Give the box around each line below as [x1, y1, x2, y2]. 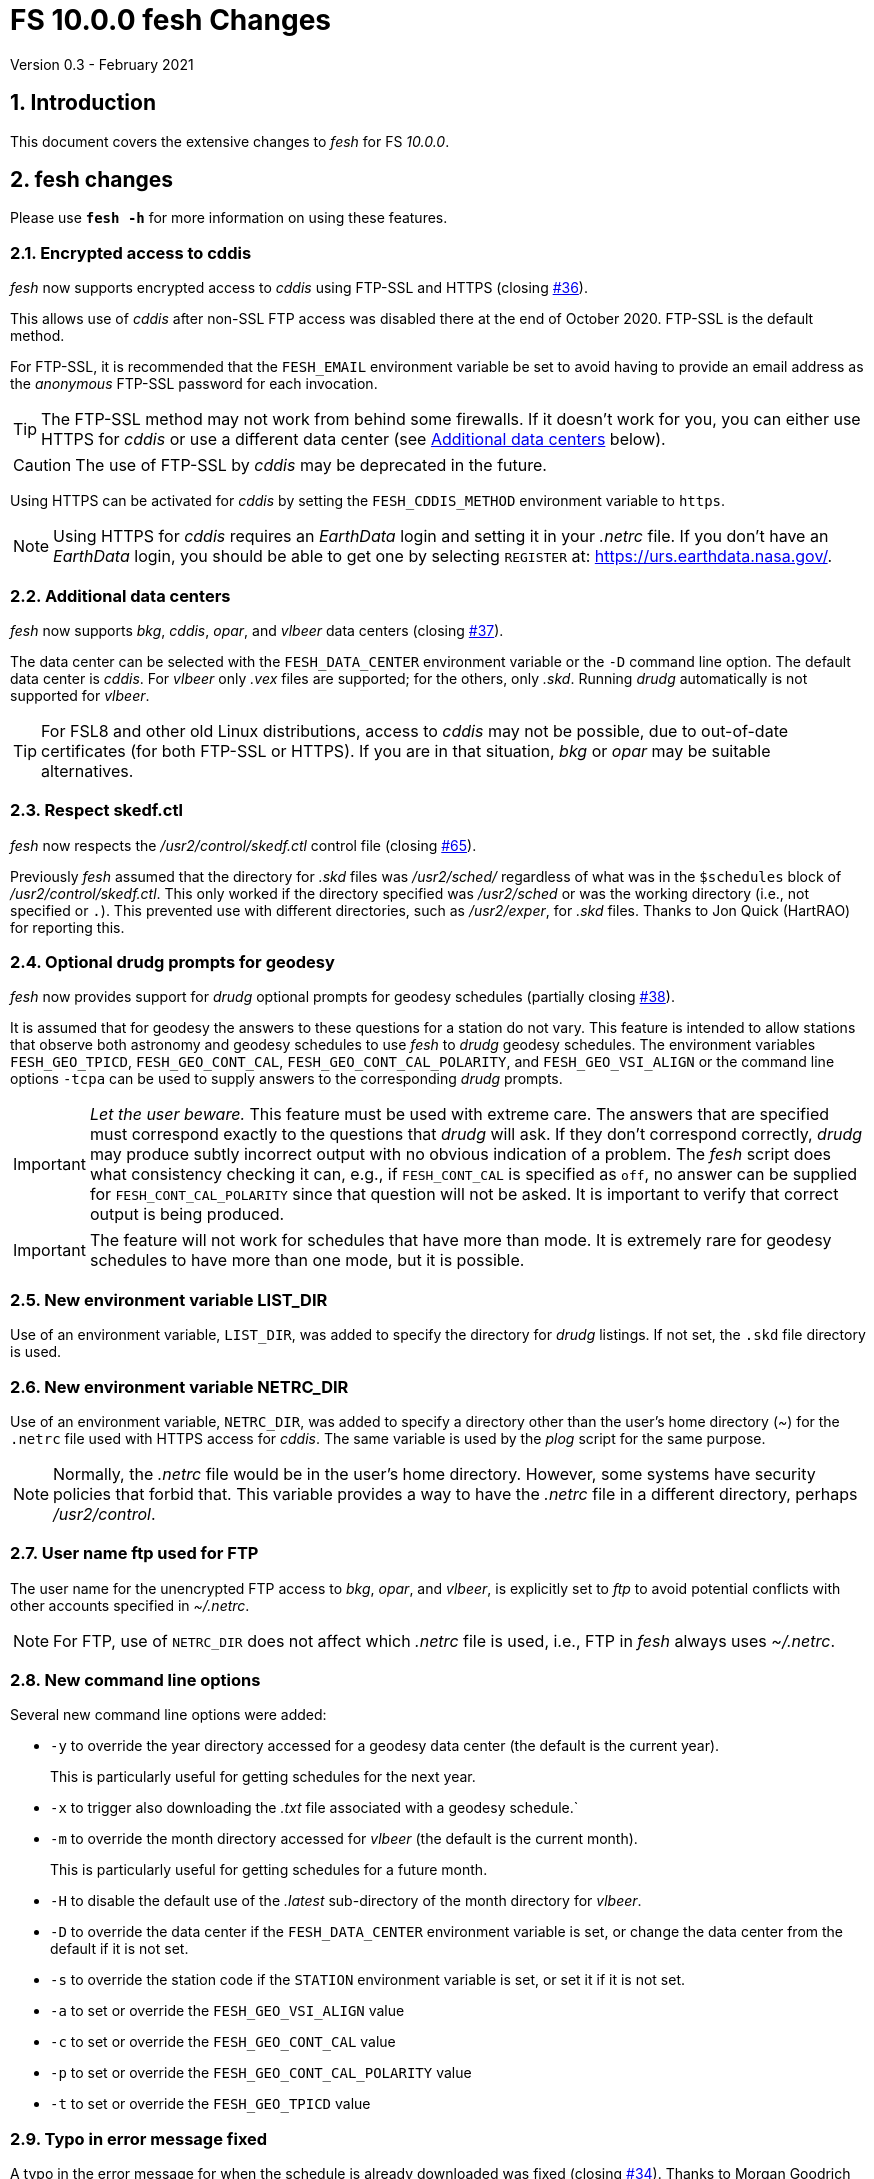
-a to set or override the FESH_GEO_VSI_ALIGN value [50, 2002, 405, 2020]
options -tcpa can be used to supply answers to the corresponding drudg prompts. [10, 1070, 563, 1088]
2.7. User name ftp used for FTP [10, 1543, 259, 1564]
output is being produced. [89, 1204, 285, 1225]
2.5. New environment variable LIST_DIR [10, 1289, 328, 1310]
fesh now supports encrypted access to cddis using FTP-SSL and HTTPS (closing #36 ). [10, 279, 588, 297]
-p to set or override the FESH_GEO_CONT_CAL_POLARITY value [50, 2064, 472, 2082]
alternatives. [41, 760, 134, 781]
